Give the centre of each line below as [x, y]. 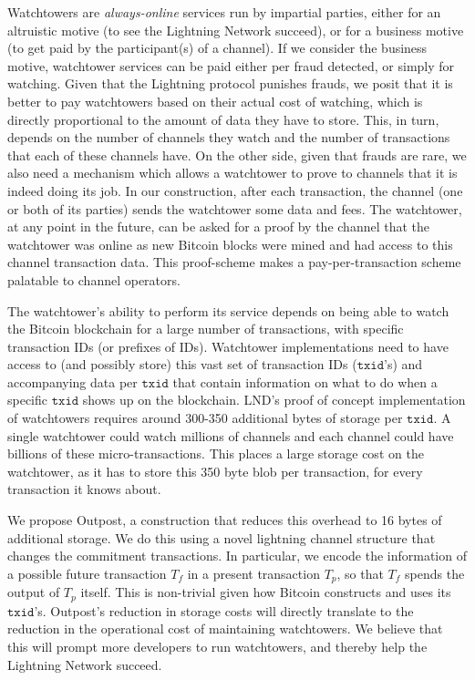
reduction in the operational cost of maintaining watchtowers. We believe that [225, 628]
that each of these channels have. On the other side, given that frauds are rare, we [237, 155]
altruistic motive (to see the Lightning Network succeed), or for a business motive [236, 30]
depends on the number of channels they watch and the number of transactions [229, 137]
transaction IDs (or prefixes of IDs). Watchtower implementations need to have [228, 346]
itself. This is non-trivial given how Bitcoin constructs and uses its [266, 592]
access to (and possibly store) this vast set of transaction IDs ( [182, 364]
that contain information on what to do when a [305, 381]
